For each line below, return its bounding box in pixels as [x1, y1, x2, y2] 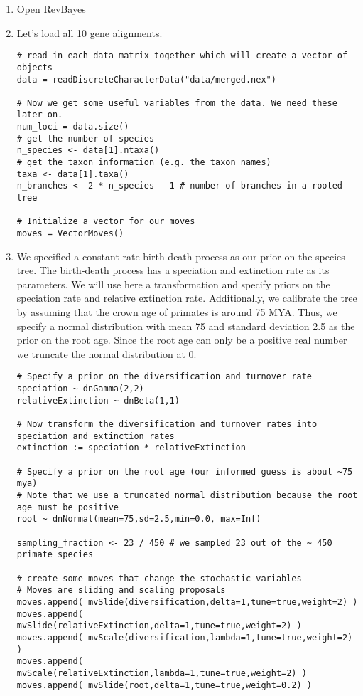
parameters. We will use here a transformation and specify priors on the [16, 276, 330, 291]
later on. [16, 110, 63, 120]
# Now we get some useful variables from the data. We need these [16, 97, 337, 108]
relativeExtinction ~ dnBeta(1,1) [16, 395, 180, 406]
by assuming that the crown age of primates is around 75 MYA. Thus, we [16, 305, 337, 320]
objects [16, 62, 53, 73]
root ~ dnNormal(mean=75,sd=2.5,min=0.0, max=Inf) [16, 514, 261, 524]
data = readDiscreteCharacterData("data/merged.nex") [16, 74, 276, 85]
